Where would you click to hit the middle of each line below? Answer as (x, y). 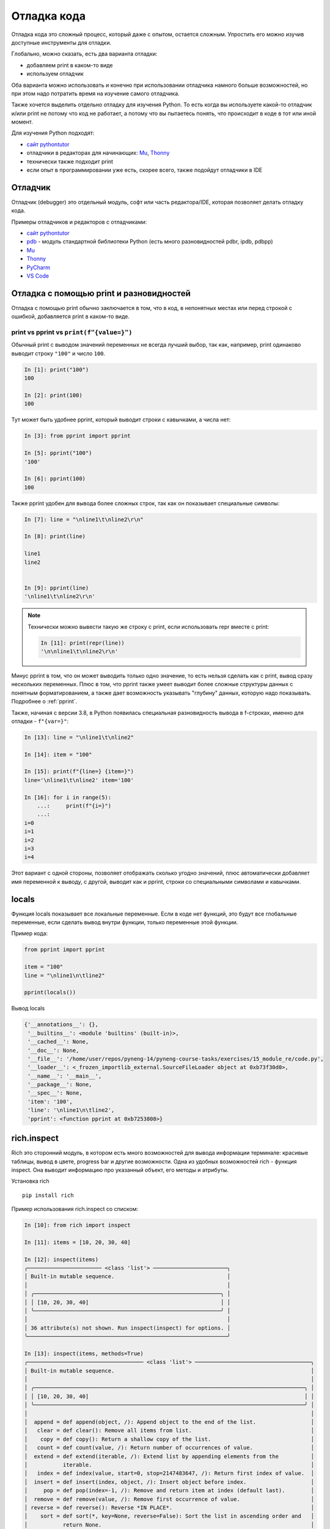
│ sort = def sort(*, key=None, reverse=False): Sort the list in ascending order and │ (169, 1516)
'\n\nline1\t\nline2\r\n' (79, 651)
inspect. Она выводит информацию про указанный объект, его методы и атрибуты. (120, 1170)
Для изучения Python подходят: (53, 133)
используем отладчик (55, 74)
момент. (22, 122)
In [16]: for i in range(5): (68, 797)
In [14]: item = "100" (58, 754)
